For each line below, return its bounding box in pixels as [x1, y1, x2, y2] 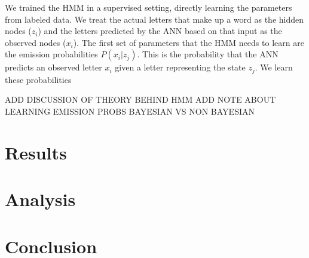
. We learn [255, 61, 293, 73]
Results [5, 140, 67, 164]
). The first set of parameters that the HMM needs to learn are [73, 36, 304, 48]
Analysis [5, 187, 76, 211]
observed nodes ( [5, 36, 66, 48]
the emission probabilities [5, 48, 98, 60]
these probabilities [5, 73, 72, 85]
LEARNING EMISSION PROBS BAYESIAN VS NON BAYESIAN [5, 105, 255, 118]
